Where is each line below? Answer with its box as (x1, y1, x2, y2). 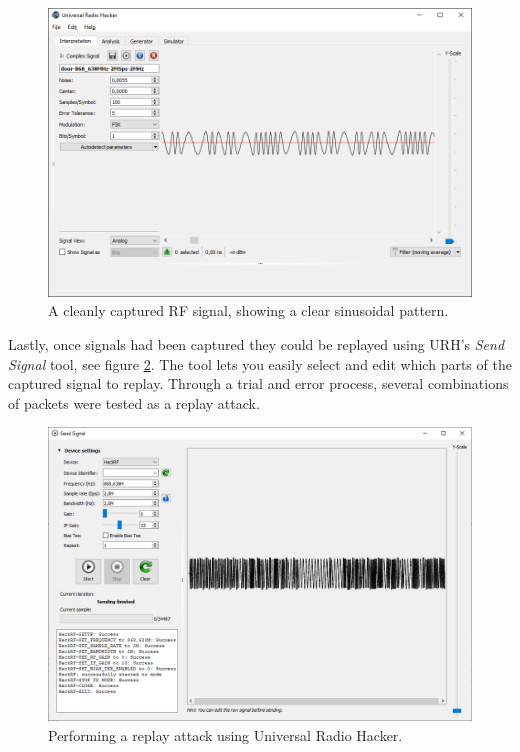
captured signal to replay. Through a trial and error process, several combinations (8, 373, 509, 394)
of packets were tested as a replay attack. (8, 392, 260, 413)
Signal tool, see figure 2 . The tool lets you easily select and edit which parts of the (8, 353, 512, 374)
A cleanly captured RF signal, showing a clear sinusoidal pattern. (48, 300, 449, 321)
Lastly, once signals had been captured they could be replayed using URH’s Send (8, 333, 505, 354)
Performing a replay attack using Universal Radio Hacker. (48, 724, 403, 745)
